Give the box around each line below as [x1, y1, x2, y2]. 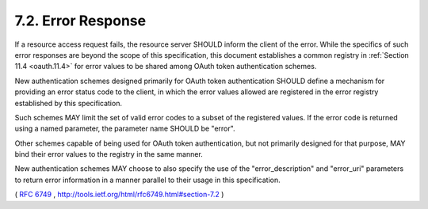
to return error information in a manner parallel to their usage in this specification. [14, 175, 281, 184]
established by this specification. [14, 98, 123, 108]
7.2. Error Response [14, 12, 147, 29]
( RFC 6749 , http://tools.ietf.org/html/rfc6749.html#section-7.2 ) [14, 190, 224, 199]
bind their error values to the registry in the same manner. [14, 150, 204, 159]
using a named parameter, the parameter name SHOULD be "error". [14, 123, 235, 134]
